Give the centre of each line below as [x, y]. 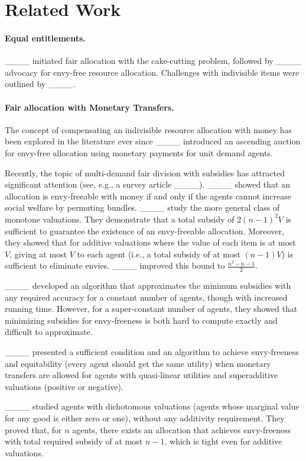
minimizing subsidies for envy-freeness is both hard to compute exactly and [141, 320]
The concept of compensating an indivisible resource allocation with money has [149, 129]
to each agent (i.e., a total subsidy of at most [159, 254]
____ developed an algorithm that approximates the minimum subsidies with [148, 286]
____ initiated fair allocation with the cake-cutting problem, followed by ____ [153, 61]
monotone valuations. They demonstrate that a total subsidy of [120, 219]
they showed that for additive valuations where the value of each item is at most [150, 242]
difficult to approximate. [49, 332]
